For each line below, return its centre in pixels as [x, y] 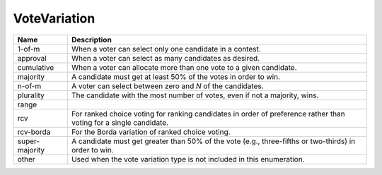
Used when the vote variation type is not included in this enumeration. [188, 159]
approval [32, 58]
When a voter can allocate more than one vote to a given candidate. [184, 67]
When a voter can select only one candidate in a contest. [166, 49]
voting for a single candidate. [120, 122]
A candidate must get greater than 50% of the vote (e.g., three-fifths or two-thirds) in [213, 141]
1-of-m [29, 49]
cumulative [36, 67]
